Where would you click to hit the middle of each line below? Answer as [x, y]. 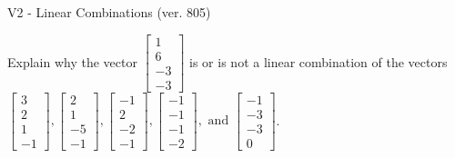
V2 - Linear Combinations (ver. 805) [109, 12]
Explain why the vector [72, 61]
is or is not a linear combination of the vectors [318, 61]
